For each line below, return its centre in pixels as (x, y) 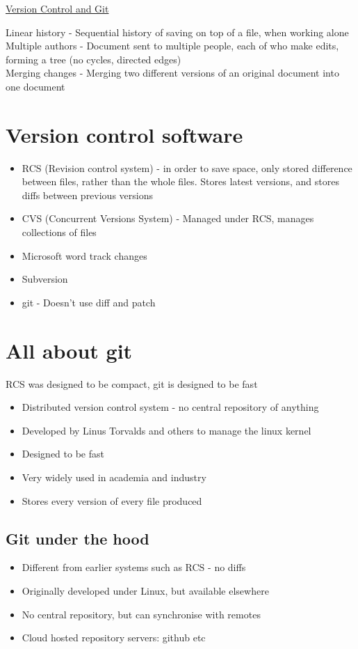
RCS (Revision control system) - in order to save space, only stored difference (187, 167)
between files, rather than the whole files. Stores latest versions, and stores (180, 181)
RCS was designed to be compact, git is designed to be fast (132, 383)
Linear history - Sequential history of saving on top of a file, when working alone (177, 32)
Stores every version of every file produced (112, 500)
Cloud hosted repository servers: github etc (114, 638)
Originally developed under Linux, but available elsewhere (145, 590)
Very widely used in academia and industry (114, 477)
